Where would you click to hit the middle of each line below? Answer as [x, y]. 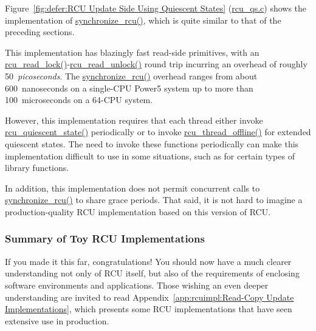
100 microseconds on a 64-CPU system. [79, 100]
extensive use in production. [57, 320]
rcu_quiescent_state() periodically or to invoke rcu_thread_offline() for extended [158, 132]
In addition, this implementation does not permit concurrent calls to [132, 188]
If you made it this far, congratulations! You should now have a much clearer [148, 261]
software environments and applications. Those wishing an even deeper [137, 285]
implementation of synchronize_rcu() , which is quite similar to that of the [143, 20]
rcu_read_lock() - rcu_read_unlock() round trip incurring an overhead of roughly [156, 64]
